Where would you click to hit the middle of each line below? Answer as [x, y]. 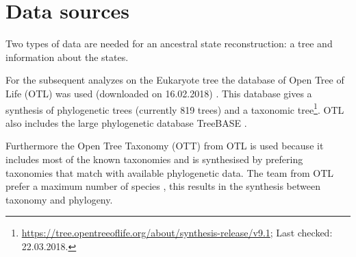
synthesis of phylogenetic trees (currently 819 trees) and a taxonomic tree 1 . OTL [175, 108]
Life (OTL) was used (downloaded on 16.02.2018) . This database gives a [159, 93]
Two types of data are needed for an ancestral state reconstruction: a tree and [169, 44]
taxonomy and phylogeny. [59, 199]
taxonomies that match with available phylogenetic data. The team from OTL [170, 172]
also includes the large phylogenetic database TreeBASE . [126, 122]
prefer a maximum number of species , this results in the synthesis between [163, 186]
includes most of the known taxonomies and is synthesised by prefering [154, 159]
